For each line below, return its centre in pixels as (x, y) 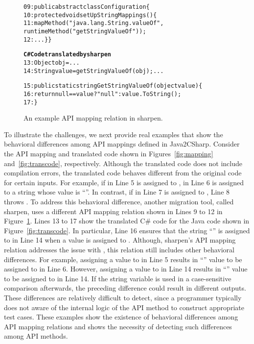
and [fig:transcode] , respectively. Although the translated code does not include (123, 163)
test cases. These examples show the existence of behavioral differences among (121, 317)
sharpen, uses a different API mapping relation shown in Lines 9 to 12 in (113, 211)
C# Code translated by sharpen (68, 55)
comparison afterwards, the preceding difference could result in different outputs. (125, 288)
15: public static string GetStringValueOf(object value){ (113, 86)
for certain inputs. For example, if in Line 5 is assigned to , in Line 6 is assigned (124, 182)
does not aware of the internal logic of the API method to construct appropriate (124, 307)
